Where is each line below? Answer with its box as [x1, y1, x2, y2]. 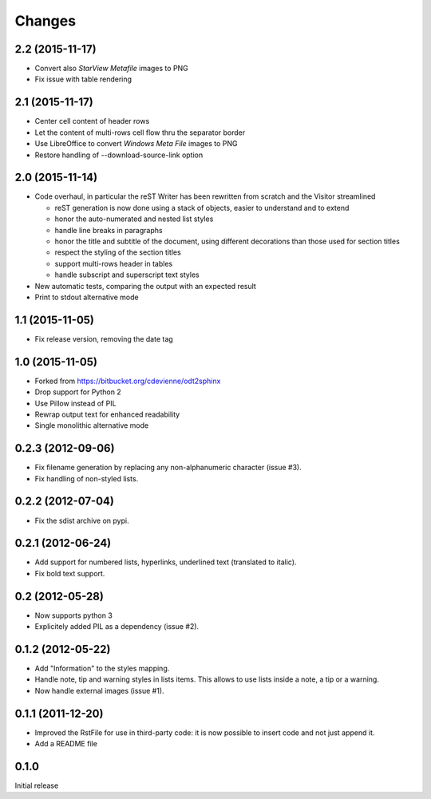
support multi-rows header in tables [54, 259, 173, 268]
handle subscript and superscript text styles [54, 270, 200, 279]
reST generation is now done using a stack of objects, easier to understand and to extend [54, 203, 350, 212]
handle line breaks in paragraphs [54, 225, 163, 235]
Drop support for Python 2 [34, 387, 121, 397]
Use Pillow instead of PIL [34, 398, 117, 408]
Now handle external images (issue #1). [34, 686, 164, 695]
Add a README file [34, 739, 97, 749]
